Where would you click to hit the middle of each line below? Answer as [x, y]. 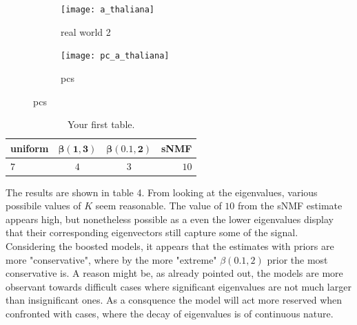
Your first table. [101, 124]
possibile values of [43, 206]
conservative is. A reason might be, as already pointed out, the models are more [174, 273]
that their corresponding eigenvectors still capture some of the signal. [152, 232]
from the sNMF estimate [290, 206]
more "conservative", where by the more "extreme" [111, 259]
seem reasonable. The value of [159, 206]
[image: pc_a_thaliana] [115, 56]
